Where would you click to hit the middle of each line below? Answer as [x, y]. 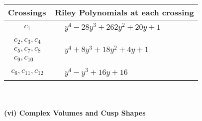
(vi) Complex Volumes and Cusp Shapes [75, 113]
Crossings [27, 12]
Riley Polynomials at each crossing [124, 12]
